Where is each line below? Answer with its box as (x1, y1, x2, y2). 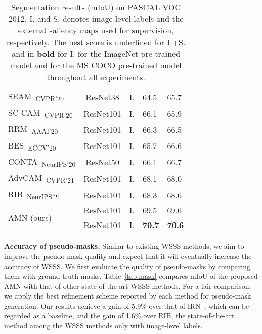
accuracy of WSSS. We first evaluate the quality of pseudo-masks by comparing (4, 261, 250, 271)
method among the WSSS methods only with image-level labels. (4, 320, 203, 331)
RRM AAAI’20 (8, 123, 58, 136)
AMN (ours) (8, 211, 52, 224)
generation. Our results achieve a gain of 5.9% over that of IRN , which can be (4, 300, 249, 311)
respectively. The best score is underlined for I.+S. (6, 36, 186, 48)
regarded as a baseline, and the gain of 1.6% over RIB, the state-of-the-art (4, 310, 235, 321)
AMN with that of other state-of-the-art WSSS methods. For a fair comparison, (4, 280, 251, 291)
